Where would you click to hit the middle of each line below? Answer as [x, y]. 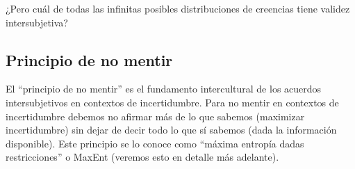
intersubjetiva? [37, 22]
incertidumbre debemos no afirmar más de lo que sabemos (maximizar [155, 116]
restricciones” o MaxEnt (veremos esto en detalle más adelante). [142, 157]
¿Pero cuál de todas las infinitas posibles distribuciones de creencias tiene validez [178, 8]
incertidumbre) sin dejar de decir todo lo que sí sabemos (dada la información [171, 130]
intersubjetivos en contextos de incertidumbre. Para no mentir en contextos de [172, 102]
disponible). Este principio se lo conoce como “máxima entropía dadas [155, 143]
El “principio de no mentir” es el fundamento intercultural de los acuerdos [164, 89]
